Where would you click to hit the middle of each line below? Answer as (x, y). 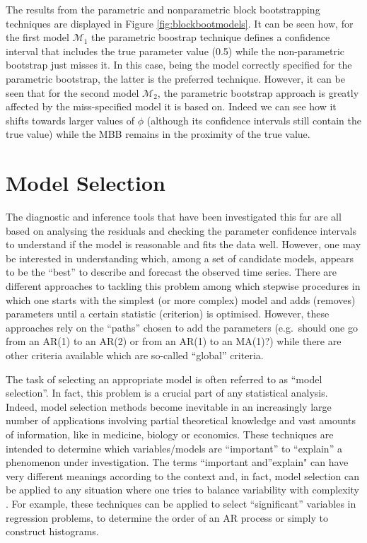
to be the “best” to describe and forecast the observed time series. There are (171, 272)
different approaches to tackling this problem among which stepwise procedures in (183, 286)
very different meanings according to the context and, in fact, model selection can (182, 475)
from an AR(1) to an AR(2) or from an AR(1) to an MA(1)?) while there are (174, 341)
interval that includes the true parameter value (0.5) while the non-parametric (175, 51)
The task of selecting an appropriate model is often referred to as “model (164, 379)
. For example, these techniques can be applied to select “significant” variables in (181, 503)
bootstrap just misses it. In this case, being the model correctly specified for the (179, 65)
